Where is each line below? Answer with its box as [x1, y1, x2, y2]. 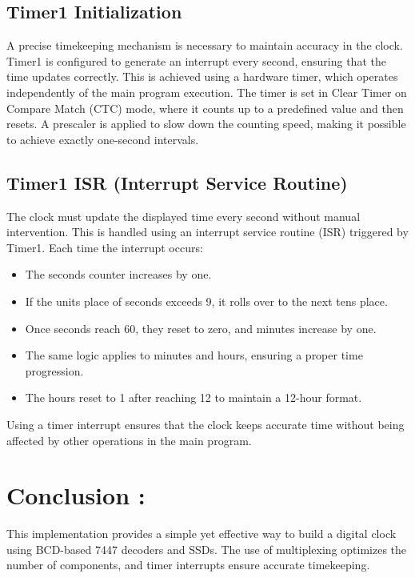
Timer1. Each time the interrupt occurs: [6, 239, 203, 255]
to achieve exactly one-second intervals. [6, 130, 199, 147]
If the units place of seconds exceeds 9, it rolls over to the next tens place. [25, 292, 388, 309]
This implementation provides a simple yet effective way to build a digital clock [6, 525, 397, 542]
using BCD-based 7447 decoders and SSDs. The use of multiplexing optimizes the [6, 540, 407, 557]
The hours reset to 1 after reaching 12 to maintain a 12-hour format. [25, 389, 362, 406]
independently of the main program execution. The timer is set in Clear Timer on [6, 83, 407, 100]
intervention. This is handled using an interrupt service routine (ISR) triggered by [6, 223, 409, 240]
